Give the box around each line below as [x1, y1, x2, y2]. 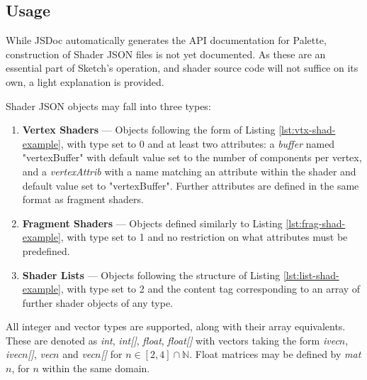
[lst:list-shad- [283, 267, 339, 282]
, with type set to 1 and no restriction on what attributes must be [60, 229, 348, 244]
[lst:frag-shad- [286, 215, 346, 230]
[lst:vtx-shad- [278, 122, 336, 137]
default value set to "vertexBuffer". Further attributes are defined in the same [22, 178, 359, 192]
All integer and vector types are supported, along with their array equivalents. [6, 319, 346, 334]
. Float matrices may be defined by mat [189, 347, 361, 362]
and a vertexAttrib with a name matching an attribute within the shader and [22, 163, 356, 178]
